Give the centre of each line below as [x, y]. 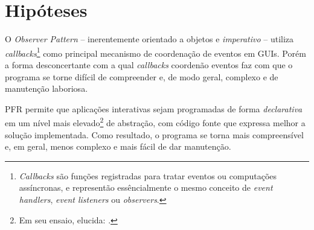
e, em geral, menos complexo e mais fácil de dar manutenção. [118, 146]
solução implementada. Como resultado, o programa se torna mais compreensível [154, 134]
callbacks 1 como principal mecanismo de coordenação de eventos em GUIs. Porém [155, 52]
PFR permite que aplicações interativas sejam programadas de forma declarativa [154, 108]
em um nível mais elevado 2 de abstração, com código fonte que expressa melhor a [155, 122]
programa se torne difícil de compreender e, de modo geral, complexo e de [142, 76]
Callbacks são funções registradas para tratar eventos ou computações [148, 175]
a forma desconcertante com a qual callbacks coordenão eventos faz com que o [149, 64]
